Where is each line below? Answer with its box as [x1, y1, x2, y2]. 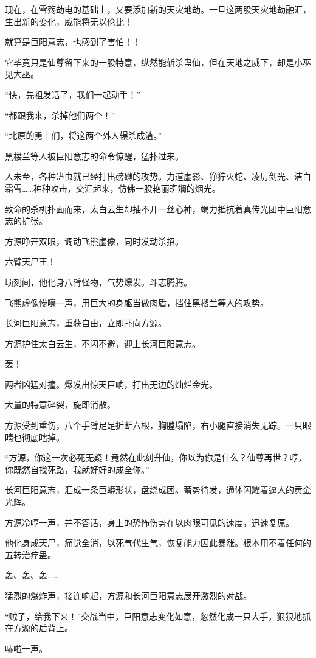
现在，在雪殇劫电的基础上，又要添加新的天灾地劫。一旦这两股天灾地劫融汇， [5, 3, 311, 15]
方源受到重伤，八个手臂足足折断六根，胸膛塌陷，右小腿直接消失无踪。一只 [5, 419, 303, 432]
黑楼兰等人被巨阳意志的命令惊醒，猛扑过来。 [5, 149, 184, 162]
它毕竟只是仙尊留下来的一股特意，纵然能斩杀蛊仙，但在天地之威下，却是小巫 [5, 55, 311, 68]
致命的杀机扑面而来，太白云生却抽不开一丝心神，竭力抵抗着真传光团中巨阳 [5, 202, 303, 215]
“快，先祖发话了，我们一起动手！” [5, 88, 141, 100]
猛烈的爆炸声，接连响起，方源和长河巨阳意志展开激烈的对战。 [5, 589, 252, 601]
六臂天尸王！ [5, 255, 56, 268]
